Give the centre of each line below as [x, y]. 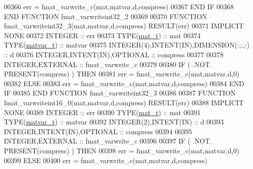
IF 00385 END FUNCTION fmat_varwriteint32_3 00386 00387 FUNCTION [120, 93]
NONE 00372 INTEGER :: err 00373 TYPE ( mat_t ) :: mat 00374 [102, 35]
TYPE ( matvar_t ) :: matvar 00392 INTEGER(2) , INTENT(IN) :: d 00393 [114, 122]
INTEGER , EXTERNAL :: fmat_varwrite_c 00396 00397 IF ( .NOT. [108, 141]
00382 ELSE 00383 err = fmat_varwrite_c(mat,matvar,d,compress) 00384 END [124, 83]
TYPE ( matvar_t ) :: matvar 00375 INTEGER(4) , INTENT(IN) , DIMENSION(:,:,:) [127, 45]
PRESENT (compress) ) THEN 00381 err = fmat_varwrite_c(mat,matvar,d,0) [122, 74]
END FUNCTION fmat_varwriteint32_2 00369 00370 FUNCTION [106, 16]
